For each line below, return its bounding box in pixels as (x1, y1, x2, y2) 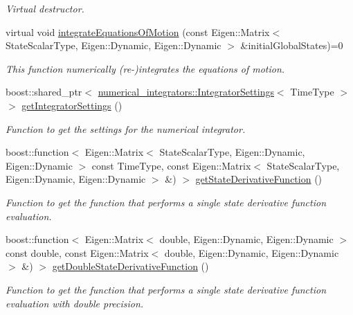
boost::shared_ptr (6, 84, 82, 99)
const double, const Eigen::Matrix (6, 245, 149, 260)
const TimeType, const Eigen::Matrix (91, 158, 251, 172)
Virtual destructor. (6, 1, 84, 15)
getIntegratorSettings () (21, 98, 123, 112)
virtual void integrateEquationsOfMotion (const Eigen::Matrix (6, 24, 270, 39)
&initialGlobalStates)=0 (240, 38, 343, 53)
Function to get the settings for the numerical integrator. (6, 121, 246, 136)
